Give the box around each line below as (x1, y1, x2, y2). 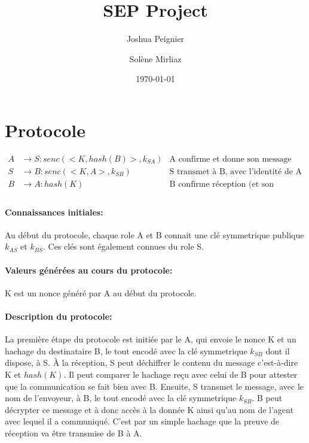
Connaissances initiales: (5, 205, 103, 218)
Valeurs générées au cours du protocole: (5, 263, 173, 276)
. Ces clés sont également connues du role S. (42, 240, 204, 253)
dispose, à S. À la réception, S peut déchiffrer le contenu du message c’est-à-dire (5, 356, 298, 369)
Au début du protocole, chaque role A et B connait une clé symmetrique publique (5, 228, 304, 241)
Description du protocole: (5, 310, 112, 322)
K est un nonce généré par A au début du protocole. (5, 286, 197, 299)
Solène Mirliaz (129, 52, 182, 65)
